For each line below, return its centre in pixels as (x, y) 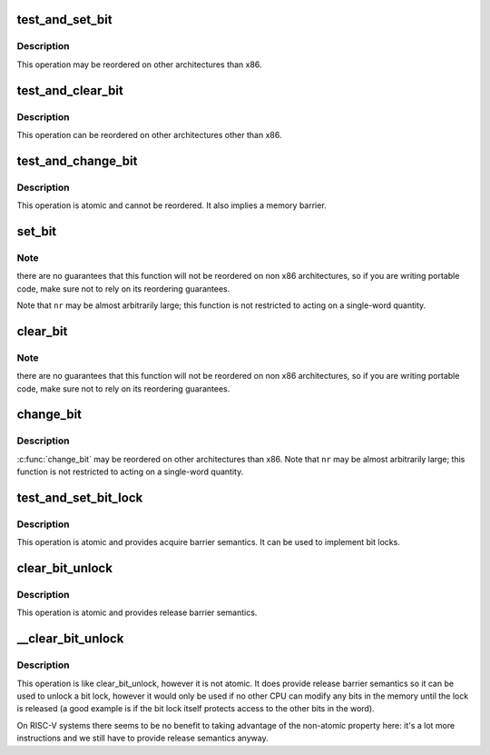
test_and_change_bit (77, 160)
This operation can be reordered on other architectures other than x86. (149, 134)
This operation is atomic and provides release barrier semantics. (137, 612)
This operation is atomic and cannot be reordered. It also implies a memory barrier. (171, 205)
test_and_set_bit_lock (80, 497)
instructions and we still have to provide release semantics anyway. (142, 738)
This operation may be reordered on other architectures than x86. (139, 65)
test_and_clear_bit (70, 90)
